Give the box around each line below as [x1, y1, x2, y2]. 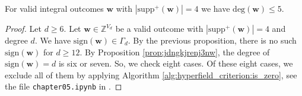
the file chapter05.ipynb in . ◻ [5, 80, 122, 92]
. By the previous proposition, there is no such [128, 34, 297, 46]
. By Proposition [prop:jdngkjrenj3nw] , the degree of [80, 45, 270, 58]
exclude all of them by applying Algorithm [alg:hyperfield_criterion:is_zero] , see [5, 68, 297, 81]
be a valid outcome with [115, 22, 204, 34]
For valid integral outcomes [5, 2, 104, 14]
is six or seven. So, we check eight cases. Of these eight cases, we [58, 57, 293, 69]
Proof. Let [5, 22, 42, 34]
